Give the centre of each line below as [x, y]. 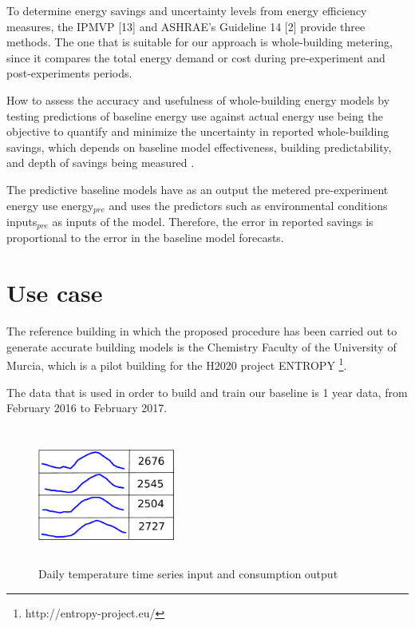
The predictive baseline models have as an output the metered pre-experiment [198, 189]
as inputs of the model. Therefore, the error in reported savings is [213, 221]
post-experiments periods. [69, 73]
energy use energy [50, 205]
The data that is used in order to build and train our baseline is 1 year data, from [207, 392]
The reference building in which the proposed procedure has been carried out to [202, 331]
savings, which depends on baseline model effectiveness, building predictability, [199, 147]
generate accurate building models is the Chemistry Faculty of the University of [202, 346]
